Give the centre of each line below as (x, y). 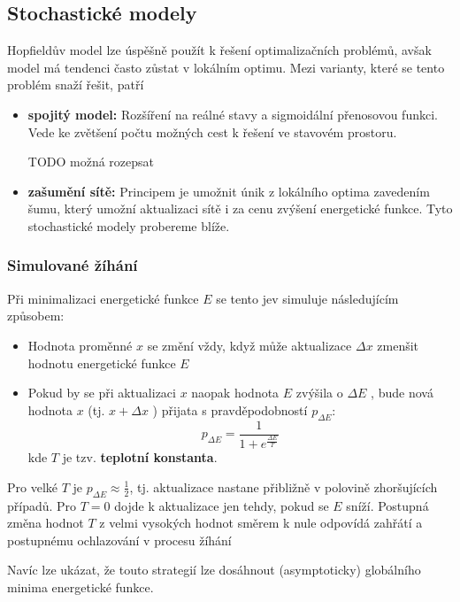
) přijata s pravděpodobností (230, 409)
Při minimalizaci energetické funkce (103, 298)
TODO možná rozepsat (91, 162)
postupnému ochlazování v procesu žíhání (119, 540)
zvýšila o (319, 393)
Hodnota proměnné (80, 345)
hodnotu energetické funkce (102, 363)
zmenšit (398, 345)
